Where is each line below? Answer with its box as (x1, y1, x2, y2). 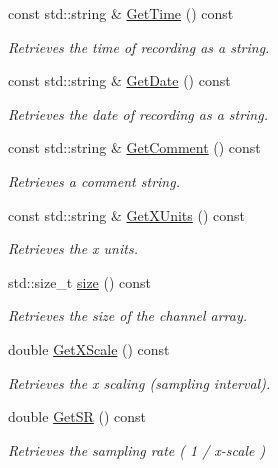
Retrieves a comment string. (8, 170, 180, 191)
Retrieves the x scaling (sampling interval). (8, 372, 271, 393)
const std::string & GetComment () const (8, 137, 261, 158)
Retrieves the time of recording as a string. (8, 36, 270, 57)
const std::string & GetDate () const (8, 70, 231, 91)
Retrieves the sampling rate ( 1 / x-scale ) (8, 439, 266, 460)
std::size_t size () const (8, 271, 152, 292)
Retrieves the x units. (8, 238, 138, 259)
